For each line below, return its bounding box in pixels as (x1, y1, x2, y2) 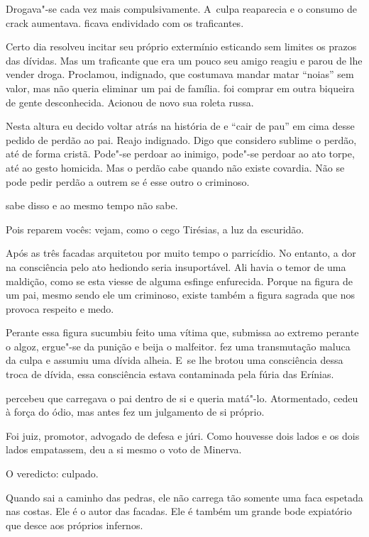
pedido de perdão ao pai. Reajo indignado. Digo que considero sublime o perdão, (6, 132, 357, 147)
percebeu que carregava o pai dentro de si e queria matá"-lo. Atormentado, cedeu (6, 390, 358, 405)
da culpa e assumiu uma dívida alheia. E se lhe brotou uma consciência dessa (6, 353, 343, 367)
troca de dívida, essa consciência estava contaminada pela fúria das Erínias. (6, 367, 334, 382)
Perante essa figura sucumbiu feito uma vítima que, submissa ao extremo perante (6, 325, 359, 340)
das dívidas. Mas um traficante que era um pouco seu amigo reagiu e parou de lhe (6, 52, 363, 67)
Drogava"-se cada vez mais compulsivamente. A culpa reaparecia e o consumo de (6, 1, 357, 16)
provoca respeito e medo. (6, 301, 114, 316)
